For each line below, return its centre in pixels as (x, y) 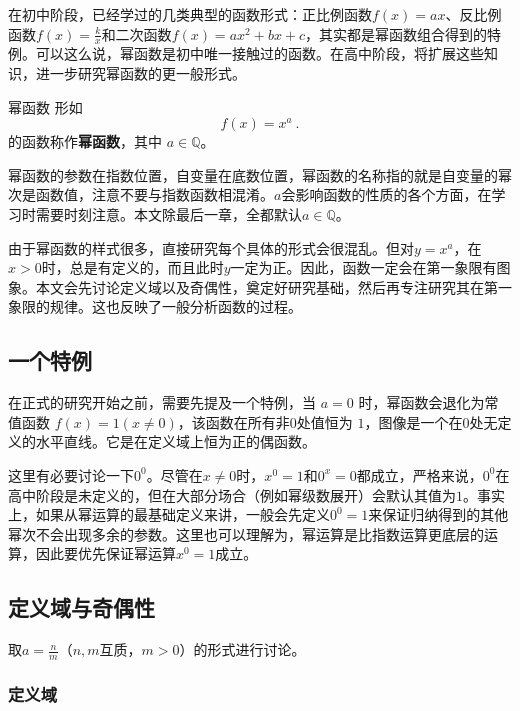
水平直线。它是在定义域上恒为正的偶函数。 (175, 441)
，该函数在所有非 (233, 421)
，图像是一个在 (413, 421)
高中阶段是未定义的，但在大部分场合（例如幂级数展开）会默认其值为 (232, 494)
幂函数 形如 (45, 106)
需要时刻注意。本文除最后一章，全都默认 (168, 213)
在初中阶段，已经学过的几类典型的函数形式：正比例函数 (190, 14)
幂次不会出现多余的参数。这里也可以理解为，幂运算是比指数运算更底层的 (246, 533)
